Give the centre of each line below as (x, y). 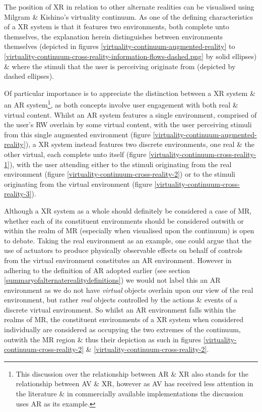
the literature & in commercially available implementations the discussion (129, 394)
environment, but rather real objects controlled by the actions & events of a (121, 300)
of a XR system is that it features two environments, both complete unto (117, 27)
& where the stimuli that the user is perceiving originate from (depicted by (120, 66)
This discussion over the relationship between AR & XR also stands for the (132, 373)
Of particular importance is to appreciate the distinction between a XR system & (130, 93)
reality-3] (18, 194)
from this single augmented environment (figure (77, 134)
